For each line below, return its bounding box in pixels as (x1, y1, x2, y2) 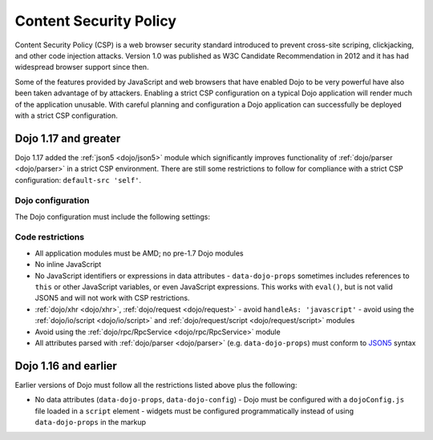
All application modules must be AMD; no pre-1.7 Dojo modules (34, 248, 244, 258)
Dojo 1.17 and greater (14, 131, 121, 145)
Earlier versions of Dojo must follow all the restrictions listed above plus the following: (14, 380, 297, 390)
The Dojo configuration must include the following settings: (14, 212, 210, 221)
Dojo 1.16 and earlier (14, 359, 118, 373)
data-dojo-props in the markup (34, 418, 147, 427)
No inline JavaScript (34, 260, 102, 269)
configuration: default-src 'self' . (14, 175, 142, 184)
